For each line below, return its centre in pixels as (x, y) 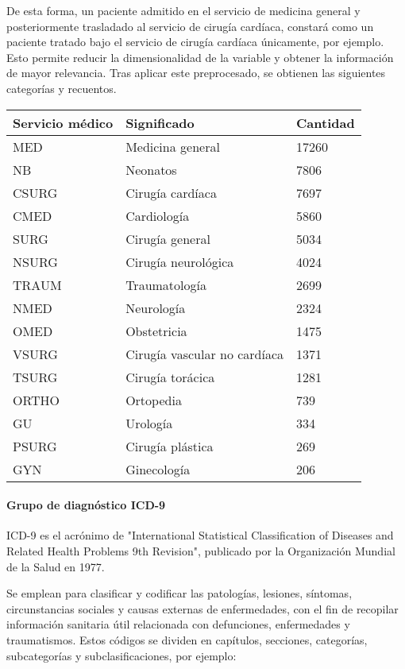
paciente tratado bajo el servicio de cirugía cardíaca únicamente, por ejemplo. (195, 42)
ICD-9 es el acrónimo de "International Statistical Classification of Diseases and (200, 535)
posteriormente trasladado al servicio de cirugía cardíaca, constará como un (190, 26)
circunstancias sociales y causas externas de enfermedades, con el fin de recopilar (202, 608)
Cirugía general (168, 238)
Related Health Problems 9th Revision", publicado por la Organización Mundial (201, 550)
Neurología (156, 307)
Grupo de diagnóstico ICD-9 (86, 505)
